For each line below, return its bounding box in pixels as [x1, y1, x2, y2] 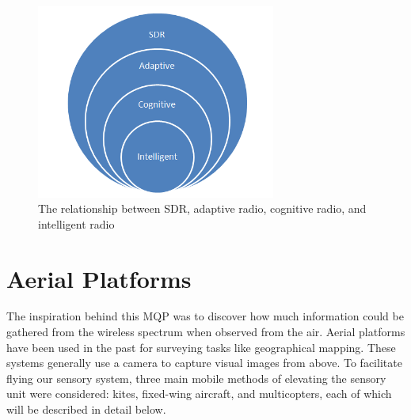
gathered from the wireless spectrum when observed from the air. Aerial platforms [6, 324, 405, 340]
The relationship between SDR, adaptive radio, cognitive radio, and [38, 200, 367, 217]
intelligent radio [38, 215, 115, 232]
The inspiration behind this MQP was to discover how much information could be [6, 308, 404, 324]
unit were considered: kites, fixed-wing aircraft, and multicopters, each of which [6, 385, 392, 402]
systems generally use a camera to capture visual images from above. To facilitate [6, 354, 402, 371]
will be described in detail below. [6, 401, 166, 418]
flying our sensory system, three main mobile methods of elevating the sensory [6, 369, 386, 386]
